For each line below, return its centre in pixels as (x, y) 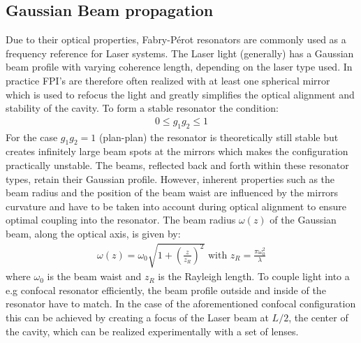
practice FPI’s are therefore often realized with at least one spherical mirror (168, 80)
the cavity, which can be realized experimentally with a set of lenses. (152, 331)
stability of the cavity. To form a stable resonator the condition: (142, 108)
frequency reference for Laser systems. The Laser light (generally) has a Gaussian (180, 53)
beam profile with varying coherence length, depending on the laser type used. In (179, 67)
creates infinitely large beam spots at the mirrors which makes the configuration (177, 151)
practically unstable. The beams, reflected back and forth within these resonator (177, 165)
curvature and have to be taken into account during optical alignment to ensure (176, 206)
